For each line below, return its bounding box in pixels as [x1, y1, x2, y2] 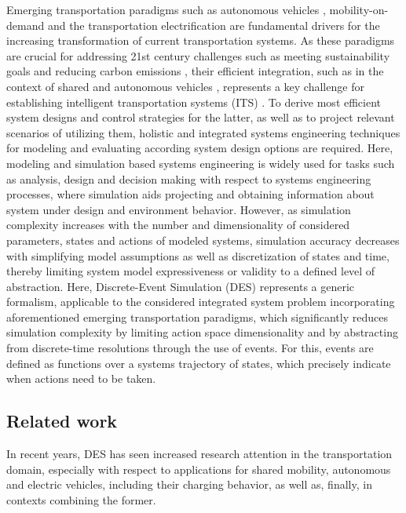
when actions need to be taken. [6, 370, 156, 387]
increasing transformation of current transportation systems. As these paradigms [6, 32, 395, 49]
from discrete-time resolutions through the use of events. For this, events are [6, 340, 374, 356]
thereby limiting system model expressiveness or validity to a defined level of [6, 263, 375, 279]
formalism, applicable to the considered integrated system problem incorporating [6, 293, 395, 310]
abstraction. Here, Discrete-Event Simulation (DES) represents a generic [6, 278, 355, 294]
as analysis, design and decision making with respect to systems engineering [6, 170, 371, 187]
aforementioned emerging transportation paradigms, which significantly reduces [6, 308, 388, 325]
